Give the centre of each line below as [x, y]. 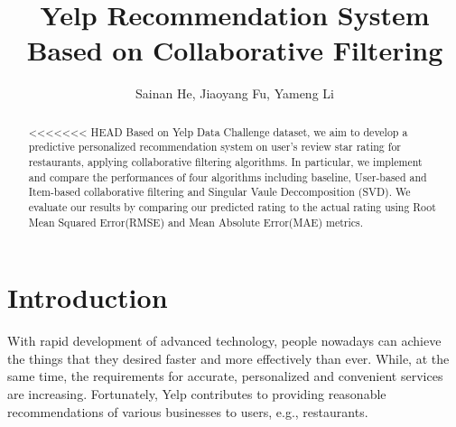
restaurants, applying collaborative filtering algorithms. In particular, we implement [225, 162]
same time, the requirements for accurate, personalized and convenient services [225, 376]
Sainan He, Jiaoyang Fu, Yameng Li [235, 93]
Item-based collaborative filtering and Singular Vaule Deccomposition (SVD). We [219, 192]
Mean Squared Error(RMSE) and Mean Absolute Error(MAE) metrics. [196, 222]
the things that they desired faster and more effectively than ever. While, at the [228, 358]
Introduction [88, 297]
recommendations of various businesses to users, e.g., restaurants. [188, 411]
